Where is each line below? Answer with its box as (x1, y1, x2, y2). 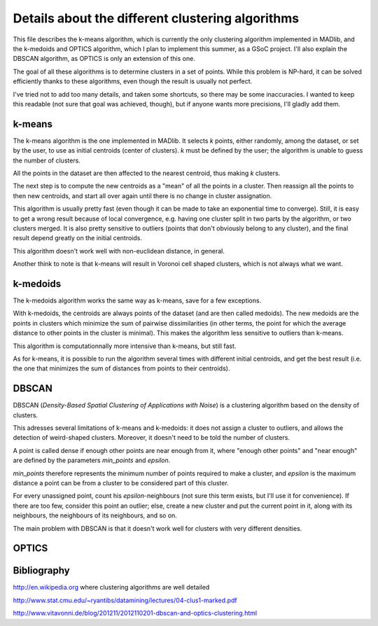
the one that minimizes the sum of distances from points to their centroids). (13, 364, 230, 373)
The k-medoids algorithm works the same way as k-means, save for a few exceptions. (13, 296, 262, 305)
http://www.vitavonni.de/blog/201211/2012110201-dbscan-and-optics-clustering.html (13, 609, 258, 618)
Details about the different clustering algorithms (13, 11, 300, 26)
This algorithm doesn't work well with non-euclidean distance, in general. (13, 246, 225, 255)
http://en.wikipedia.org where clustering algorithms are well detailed (13, 583, 210, 592)
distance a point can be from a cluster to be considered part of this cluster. (13, 478, 229, 487)
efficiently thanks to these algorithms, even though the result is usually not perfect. (13, 77, 253, 85)
